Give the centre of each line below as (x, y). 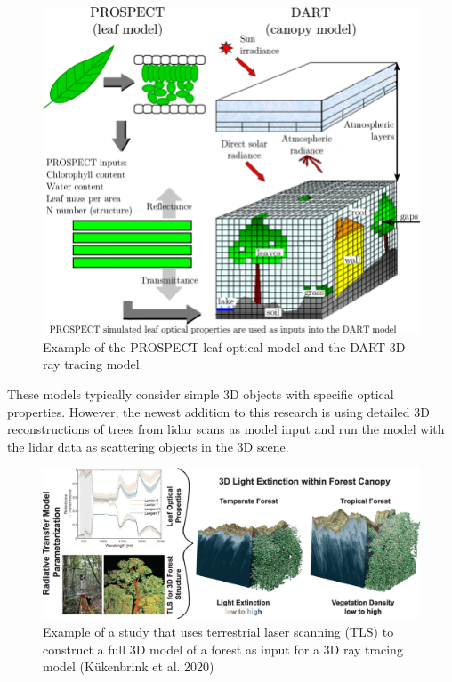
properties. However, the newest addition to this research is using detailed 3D (218, 411)
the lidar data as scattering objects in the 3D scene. (148, 446)
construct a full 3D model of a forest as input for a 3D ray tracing (223, 649)
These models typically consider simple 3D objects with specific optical (201, 393)
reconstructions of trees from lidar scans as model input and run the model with (226, 429)
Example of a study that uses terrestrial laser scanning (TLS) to (218, 632)
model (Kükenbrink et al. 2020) (129, 666)
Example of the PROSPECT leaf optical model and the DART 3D (224, 346)
